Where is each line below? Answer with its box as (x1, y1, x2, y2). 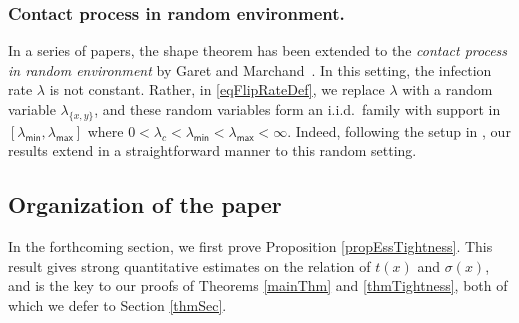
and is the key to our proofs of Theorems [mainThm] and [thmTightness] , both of (8, 275, 508, 296)
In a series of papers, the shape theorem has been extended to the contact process (8, 40, 508, 61)
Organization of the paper (8, 189, 282, 220)
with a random (402, 79, 493, 100)
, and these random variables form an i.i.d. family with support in (94, 99, 501, 119)
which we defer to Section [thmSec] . (8, 294, 227, 315)
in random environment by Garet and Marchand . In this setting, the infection (8, 59, 492, 80)
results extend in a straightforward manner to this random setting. (8, 140, 417, 161)
